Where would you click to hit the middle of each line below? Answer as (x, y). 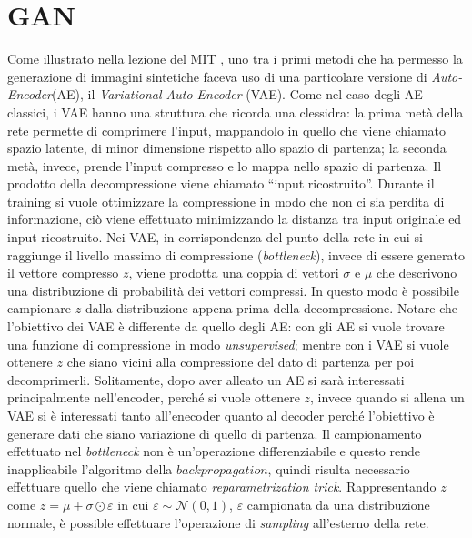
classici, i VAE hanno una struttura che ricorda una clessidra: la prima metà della (236, 112)
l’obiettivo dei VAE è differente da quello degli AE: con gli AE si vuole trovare (226, 326)
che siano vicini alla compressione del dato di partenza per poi (241, 362)
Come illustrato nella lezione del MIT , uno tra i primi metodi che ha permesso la (235, 59)
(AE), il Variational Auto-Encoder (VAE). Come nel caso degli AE (237, 94)
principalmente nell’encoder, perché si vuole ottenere (154, 397)
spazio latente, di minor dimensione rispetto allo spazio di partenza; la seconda (227, 148)
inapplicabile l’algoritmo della (90, 468)
